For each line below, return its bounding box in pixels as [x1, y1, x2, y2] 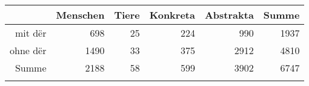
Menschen [56, 8, 105, 22]
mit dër [15, 26, 47, 40]
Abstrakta [204, 8, 254, 22]
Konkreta [149, 8, 195, 22]
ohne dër [10, 43, 47, 57]
